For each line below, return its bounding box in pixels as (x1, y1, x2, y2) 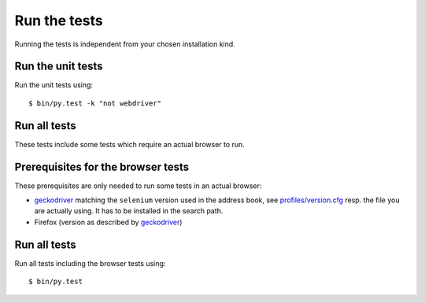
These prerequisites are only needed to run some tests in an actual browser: (14, 181, 262, 190)
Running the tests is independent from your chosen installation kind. (14, 39, 235, 49)
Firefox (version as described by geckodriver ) (34, 217, 183, 227)
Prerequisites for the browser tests (14, 160, 190, 173)
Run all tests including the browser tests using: (14, 258, 166, 268)
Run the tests (14, 12, 104, 29)
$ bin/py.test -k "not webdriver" (28, 98, 161, 108)
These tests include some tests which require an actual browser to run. (14, 139, 246, 149)
